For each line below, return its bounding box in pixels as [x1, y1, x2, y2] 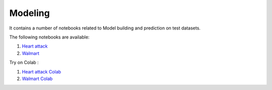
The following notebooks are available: [9, 34, 90, 40]
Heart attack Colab [22, 68, 61, 74]
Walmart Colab [22, 75, 53, 81]
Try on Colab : [9, 59, 39, 65]
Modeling [9, 7, 50, 18]
